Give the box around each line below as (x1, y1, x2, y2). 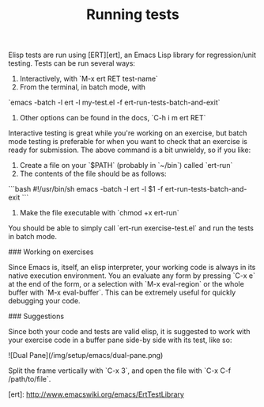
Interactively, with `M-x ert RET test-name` (19, 74, 158, 84)
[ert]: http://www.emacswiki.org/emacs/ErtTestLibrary (8, 390, 184, 399)
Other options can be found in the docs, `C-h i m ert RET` (19, 113, 206, 123)
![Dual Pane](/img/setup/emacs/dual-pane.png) (8, 351, 164, 360)
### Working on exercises (8, 247, 94, 257)
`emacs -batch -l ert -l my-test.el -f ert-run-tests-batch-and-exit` (8, 97, 221, 108)
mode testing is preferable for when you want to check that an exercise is (8, 137, 247, 146)
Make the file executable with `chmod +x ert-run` (19, 208, 179, 218)
